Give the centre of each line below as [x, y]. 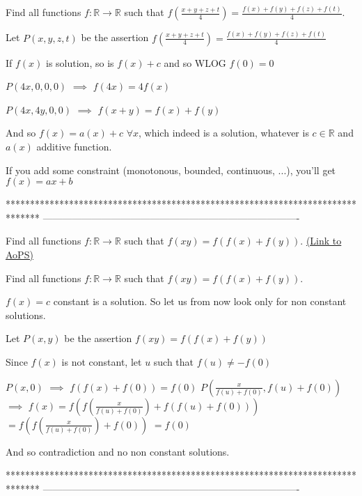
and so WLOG [195, 62]
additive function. [74, 146]
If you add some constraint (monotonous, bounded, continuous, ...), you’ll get [171, 170]
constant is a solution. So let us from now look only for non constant [200, 301]
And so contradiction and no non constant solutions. [118, 451]
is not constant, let [102, 361]
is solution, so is [80, 62]
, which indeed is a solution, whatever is [224, 133]
